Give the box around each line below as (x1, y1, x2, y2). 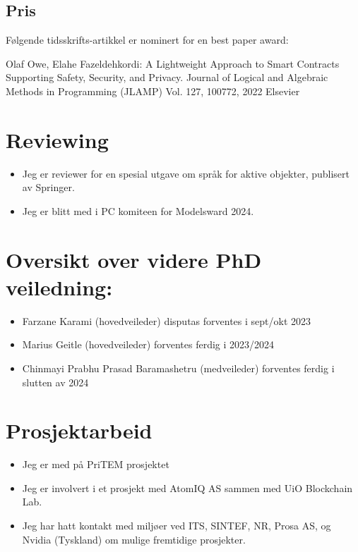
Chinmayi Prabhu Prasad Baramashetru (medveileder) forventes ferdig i (22, 360, 335, 375)
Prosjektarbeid (6, 416, 153, 445)
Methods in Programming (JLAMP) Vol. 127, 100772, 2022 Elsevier (6, 83, 300, 98)
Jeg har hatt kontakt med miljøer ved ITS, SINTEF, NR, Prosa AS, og (22, 518, 331, 533)
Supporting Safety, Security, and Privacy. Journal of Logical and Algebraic (6, 70, 328, 85)
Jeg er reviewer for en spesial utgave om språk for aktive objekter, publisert (22, 166, 350, 180)
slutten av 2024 (22, 374, 89, 389)
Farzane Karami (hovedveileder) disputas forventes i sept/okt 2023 (22, 313, 311, 328)
